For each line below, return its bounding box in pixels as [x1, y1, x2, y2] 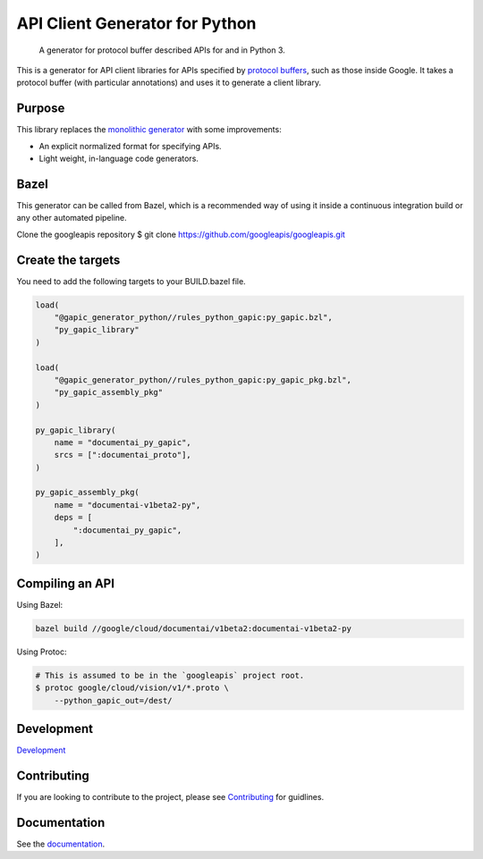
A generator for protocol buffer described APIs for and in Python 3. [38, 45, 285, 55]
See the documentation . [16, 838, 106, 849]
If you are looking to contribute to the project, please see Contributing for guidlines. [16, 792, 325, 803]
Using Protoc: [16, 646, 67, 657]
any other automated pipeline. [16, 213, 127, 223]
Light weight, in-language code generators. [38, 153, 199, 164]
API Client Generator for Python [16, 13, 257, 33]
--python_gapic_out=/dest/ [54, 695, 174, 705]
